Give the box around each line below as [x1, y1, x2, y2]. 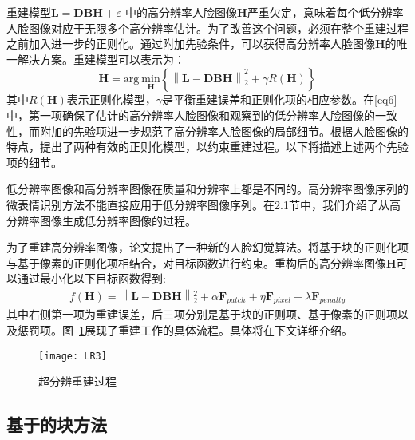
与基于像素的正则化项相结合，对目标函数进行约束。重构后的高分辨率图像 [6, 254, 386, 271]
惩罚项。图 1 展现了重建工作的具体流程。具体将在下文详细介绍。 [17, 322, 353, 339]
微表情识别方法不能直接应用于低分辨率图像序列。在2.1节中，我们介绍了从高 [6, 196, 401, 212]
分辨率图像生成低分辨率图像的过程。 [6, 212, 196, 228]
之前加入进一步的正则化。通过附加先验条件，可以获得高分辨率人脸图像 [6, 35, 375, 52]
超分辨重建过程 [38, 373, 117, 390]
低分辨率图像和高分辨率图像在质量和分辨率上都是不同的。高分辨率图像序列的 [6, 180, 409, 197]
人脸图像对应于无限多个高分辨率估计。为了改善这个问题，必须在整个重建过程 [6, 19, 409, 36]
